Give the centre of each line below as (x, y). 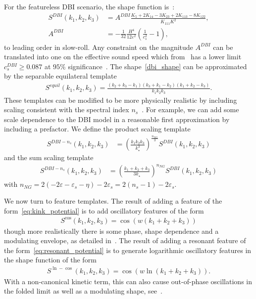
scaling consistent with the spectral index (67, 109)
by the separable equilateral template (60, 76)
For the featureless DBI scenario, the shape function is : (89, 6)
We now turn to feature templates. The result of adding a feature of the (113, 200)
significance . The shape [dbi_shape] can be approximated (157, 66)
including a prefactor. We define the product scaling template (97, 129)
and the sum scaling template (49, 157)
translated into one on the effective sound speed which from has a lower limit (123, 57)
